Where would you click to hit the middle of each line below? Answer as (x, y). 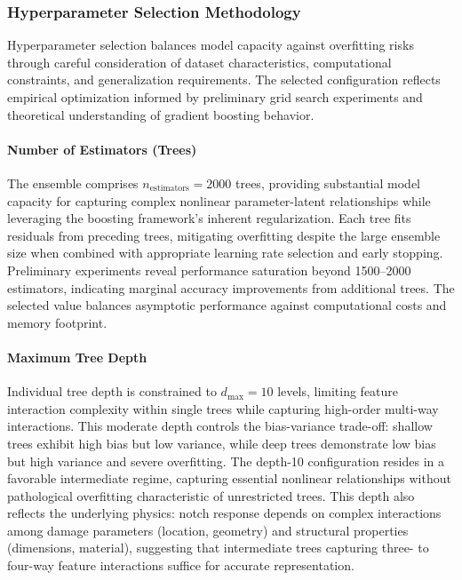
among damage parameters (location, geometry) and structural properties (208, 530)
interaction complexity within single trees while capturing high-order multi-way (223, 408)
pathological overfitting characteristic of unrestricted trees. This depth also (211, 495)
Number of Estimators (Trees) (102, 149)
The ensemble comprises (73, 183)
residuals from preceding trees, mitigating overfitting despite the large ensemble (224, 235)
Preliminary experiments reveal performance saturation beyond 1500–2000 (209, 270)
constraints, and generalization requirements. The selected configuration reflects (224, 79)
